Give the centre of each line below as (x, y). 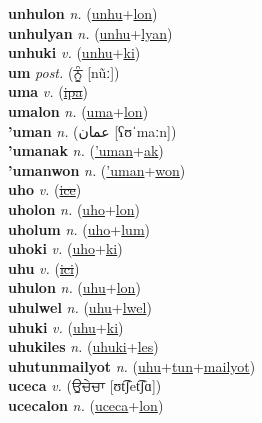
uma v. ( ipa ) (48, 91)
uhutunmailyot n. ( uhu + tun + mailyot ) (132, 365)
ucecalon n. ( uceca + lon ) (86, 404)
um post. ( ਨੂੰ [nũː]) (64, 71)
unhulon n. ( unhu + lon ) (83, 13)
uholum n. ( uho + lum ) (79, 228)
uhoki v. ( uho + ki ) (65, 248)
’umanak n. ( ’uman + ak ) (86, 150)
